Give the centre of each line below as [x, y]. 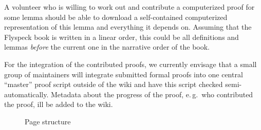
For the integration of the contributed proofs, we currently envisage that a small [130, 64]
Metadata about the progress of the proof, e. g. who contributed [152, 94]
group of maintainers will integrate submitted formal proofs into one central [124, 74]
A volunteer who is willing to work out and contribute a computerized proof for [129, 7]
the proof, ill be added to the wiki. [59, 104]
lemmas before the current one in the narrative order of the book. [107, 47]
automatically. [26, 94]
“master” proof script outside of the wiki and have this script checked [114, 84]
